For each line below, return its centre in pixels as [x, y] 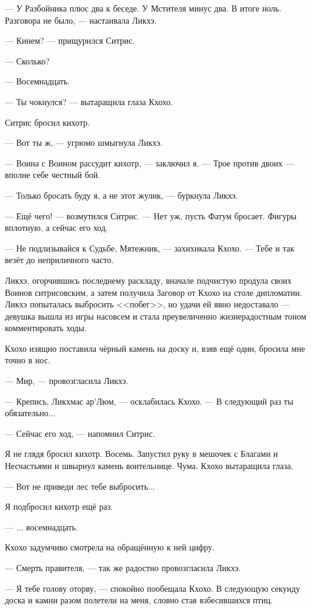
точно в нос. [28, 360]
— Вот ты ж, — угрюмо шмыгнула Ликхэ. [84, 142]
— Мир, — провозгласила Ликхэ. [67, 381]
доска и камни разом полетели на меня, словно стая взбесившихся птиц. [139, 600]
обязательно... [30, 413]
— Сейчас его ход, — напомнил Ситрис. [80, 433]
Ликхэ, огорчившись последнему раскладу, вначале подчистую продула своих [149, 280]
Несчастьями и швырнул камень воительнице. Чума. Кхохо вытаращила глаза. [149, 466]
